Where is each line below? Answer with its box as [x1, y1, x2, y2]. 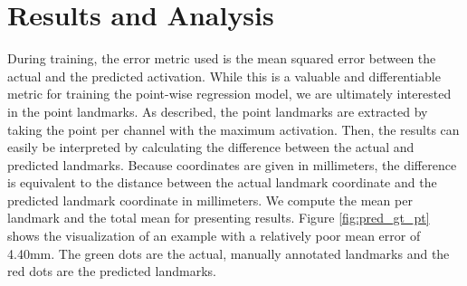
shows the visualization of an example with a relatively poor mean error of [7, 226, 421, 245]
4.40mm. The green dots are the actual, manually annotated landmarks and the [7, 243, 450, 262]
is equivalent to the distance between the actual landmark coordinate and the [7, 173, 437, 192]
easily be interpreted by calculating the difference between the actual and [7, 138, 415, 157]
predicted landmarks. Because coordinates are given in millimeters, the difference [7, 155, 457, 174]
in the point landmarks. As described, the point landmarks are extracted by [7, 101, 428, 120]
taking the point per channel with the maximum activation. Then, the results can [7, 119, 460, 138]
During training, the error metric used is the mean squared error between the [7, 49, 436, 68]
